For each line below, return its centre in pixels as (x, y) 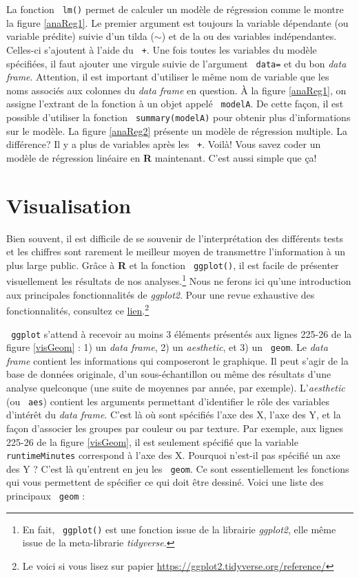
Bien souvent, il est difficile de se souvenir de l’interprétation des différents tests (175, 238)
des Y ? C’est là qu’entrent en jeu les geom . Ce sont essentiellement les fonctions (178, 468)
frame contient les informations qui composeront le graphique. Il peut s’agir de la (177, 360)
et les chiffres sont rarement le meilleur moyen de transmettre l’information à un (176, 251)
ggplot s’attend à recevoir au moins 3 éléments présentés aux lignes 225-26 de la (182, 333)
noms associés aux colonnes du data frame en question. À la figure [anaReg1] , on (176, 90)
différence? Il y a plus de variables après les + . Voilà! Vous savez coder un (164, 144)
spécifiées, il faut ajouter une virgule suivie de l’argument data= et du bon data (176, 63)
